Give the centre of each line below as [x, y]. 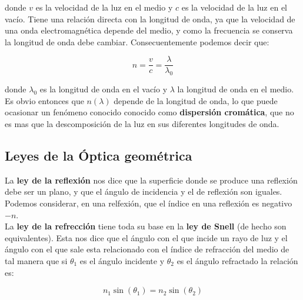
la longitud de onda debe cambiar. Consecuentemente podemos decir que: [137, 41]
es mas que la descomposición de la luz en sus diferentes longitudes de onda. [142, 124]
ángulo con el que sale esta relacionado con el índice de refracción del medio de [147, 249]
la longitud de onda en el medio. [236, 89]
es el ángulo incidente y [122, 260]
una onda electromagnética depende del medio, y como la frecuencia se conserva [149, 30]
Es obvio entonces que [44, 100]
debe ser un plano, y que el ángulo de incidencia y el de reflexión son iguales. [144, 191]
